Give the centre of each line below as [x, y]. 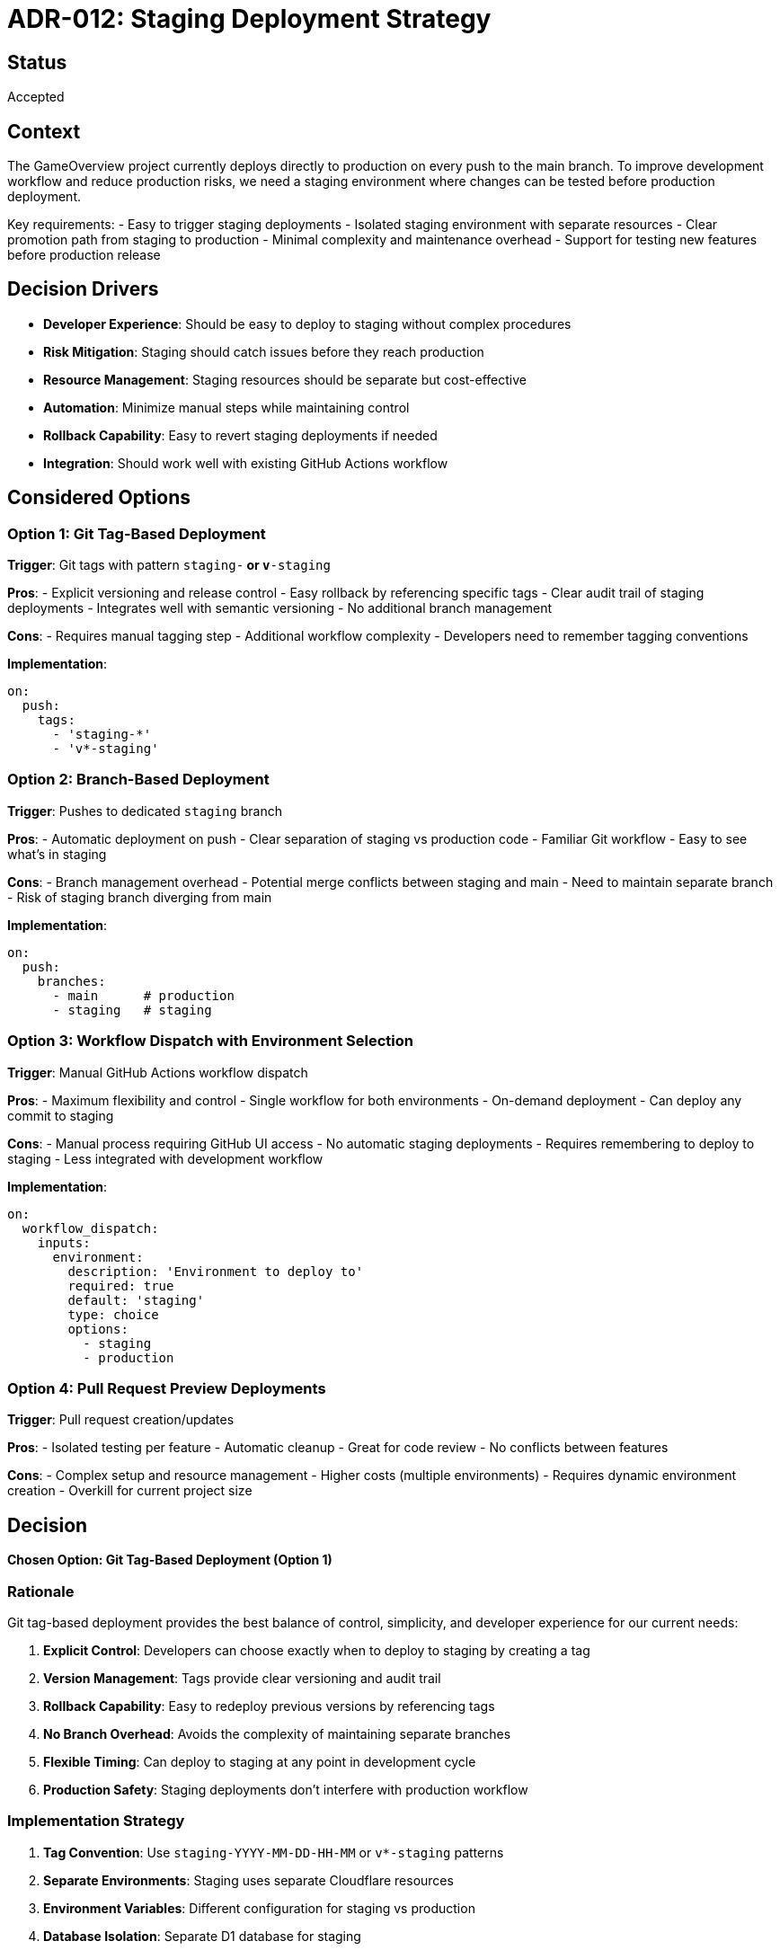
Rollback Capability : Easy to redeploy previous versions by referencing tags [269, 1706]
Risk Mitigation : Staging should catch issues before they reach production [264, 351]
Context [44, 131]
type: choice [113, 1314]
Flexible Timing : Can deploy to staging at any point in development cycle [260, 1761]
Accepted [36, 97]
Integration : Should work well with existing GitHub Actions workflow [246, 463]
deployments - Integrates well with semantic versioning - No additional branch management [280, 608]
